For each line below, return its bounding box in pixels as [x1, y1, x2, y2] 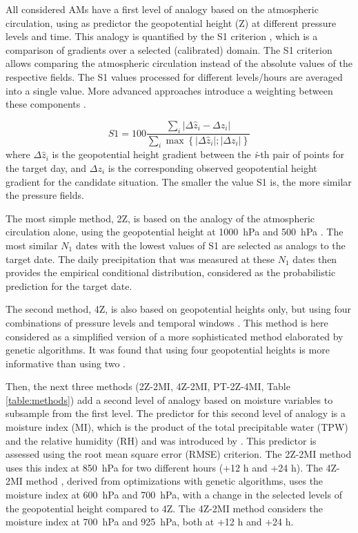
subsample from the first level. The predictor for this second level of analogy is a [6, 406, 346, 420]
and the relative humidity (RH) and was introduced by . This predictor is [6, 433, 317, 447]
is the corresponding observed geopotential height [108, 160, 317, 175]
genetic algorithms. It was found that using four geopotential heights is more [6, 342, 330, 357]
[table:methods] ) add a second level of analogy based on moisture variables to [6, 392, 333, 407]
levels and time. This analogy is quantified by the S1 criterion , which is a [6, 29, 318, 43]
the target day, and [6, 160, 87, 175]
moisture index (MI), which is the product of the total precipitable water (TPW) [6, 420, 348, 434]
